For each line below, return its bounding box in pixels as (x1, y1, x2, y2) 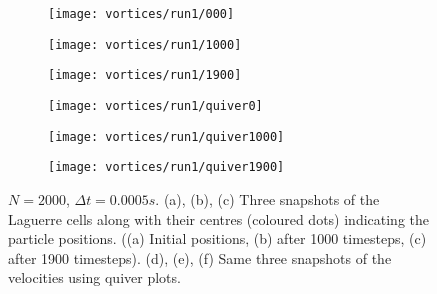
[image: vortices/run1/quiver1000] (48, 129, 285, 144)
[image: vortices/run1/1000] (48, 37, 242, 52)
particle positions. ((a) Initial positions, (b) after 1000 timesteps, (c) (8, 228, 427, 249)
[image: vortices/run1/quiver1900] (48, 160, 285, 175)
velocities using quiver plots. (8, 267, 181, 288)
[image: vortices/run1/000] (48, 7, 235, 21)
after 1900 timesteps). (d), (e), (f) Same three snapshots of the (8, 247, 392, 268)
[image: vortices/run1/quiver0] (48, 98, 263, 113)
